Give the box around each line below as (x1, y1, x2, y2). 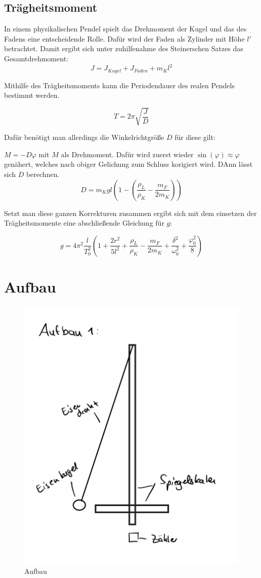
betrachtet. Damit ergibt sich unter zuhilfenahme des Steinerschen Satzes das (4, 43, 243, 54)
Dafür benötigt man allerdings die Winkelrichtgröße (4, 132, 164, 142)
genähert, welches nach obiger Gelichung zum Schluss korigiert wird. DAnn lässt (4, 159, 253, 169)
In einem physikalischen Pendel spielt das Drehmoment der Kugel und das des (4, 23, 247, 34)
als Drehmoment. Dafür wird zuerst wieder (61, 149, 194, 159)
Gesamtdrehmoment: (4, 53, 68, 63)
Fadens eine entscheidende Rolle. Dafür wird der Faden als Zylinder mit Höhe (4, 33, 245, 44)
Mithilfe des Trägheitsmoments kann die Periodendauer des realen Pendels (4, 80, 235, 90)
